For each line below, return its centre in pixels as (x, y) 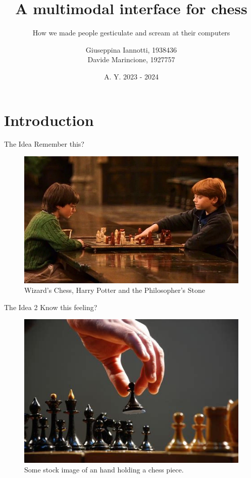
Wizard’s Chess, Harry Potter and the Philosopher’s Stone (115, 290)
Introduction (49, 120)
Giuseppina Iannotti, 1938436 (131, 49)
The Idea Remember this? (44, 144)
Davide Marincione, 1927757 (131, 59)
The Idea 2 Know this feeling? (51, 307)
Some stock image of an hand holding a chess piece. (104, 470)
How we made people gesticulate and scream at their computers (131, 33)
